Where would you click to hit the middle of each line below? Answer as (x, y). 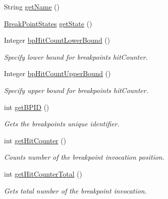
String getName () (32, 6)
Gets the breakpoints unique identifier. (62, 124)
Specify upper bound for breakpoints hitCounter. (76, 90)
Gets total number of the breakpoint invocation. (76, 190)
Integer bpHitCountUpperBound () (57, 73)
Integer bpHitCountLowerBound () (57, 40)
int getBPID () (27, 107)
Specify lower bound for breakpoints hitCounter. (76, 56)
